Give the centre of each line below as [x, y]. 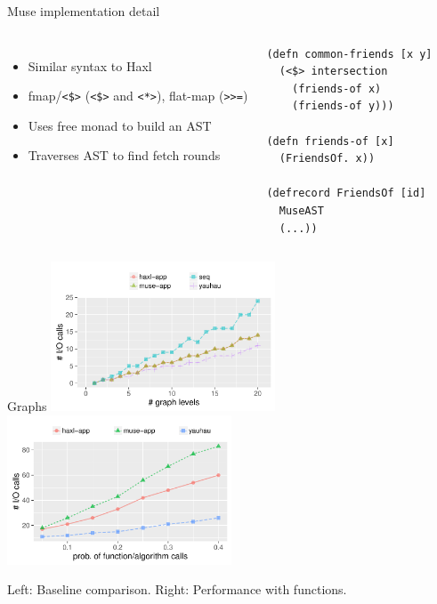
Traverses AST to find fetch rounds [124, 155]
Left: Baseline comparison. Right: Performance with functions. [177, 589]
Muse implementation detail [84, 11]
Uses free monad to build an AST [120, 125]
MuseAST [301, 210]
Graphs [27, 406]
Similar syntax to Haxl [90, 65]
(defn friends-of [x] [330, 141]
